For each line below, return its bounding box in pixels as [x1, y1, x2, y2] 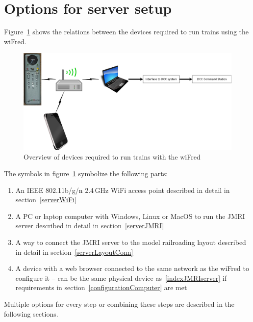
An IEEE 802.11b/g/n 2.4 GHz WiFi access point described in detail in [15, 185, 230, 195]
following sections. [4, 308, 58, 319]
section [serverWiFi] [15, 194, 76, 205]
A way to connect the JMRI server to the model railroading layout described [15, 237, 246, 247]
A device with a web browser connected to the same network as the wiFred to [15, 263, 249, 273]
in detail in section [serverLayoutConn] [15, 246, 133, 257]
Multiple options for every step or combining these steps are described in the [4, 298, 235, 309]
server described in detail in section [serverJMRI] [15, 220, 164, 231]
